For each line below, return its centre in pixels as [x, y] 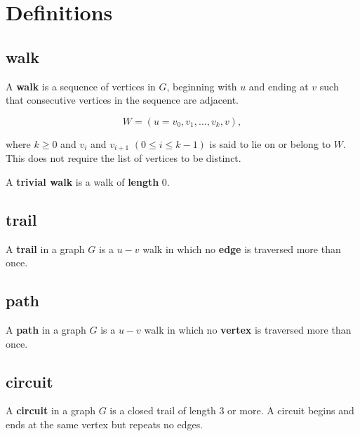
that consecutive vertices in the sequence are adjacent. [122, 100]
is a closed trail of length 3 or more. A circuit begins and [232, 410]
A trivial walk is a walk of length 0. [88, 181]
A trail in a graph [45, 248]
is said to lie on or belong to [270, 143]
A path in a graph [46, 329]
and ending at [279, 86]
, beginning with [202, 86]
